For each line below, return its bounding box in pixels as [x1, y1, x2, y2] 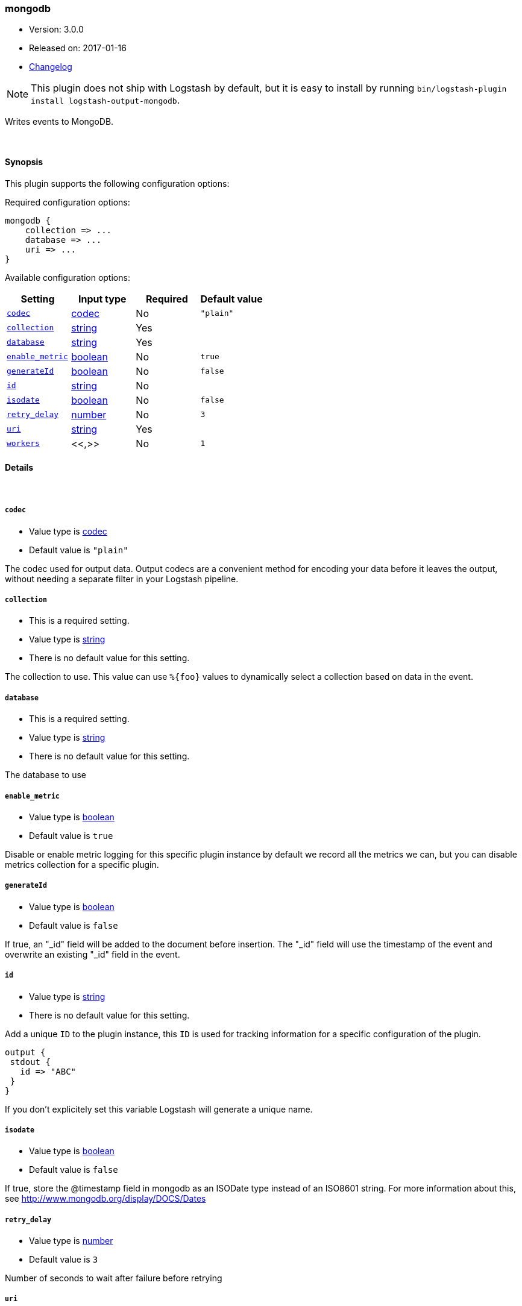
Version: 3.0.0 [29, 24, 84, 35]
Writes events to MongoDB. [5, 116, 114, 127]
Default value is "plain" [29, 544, 128, 555]
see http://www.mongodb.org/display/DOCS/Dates [5, 1193, 206, 1204]
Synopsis [5, 156, 43, 167]
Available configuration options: [5, 272, 130, 283]
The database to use [5, 770, 87, 780]
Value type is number [29, 1235, 113, 1246]
